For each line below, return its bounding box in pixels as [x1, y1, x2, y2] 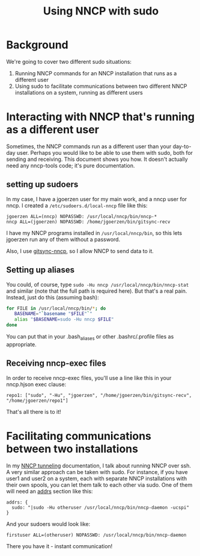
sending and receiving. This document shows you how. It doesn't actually [6, 155, 188, 163]
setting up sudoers [6, 180, 79, 190]
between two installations [6, 442, 138, 455]
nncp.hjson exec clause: [6, 381, 67, 388]
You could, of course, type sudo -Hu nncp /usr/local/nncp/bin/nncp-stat [6, 281, 189, 288]
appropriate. [6, 340, 37, 348]
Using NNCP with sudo [43, 4, 159, 18]
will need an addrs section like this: [6, 487, 93, 495]
